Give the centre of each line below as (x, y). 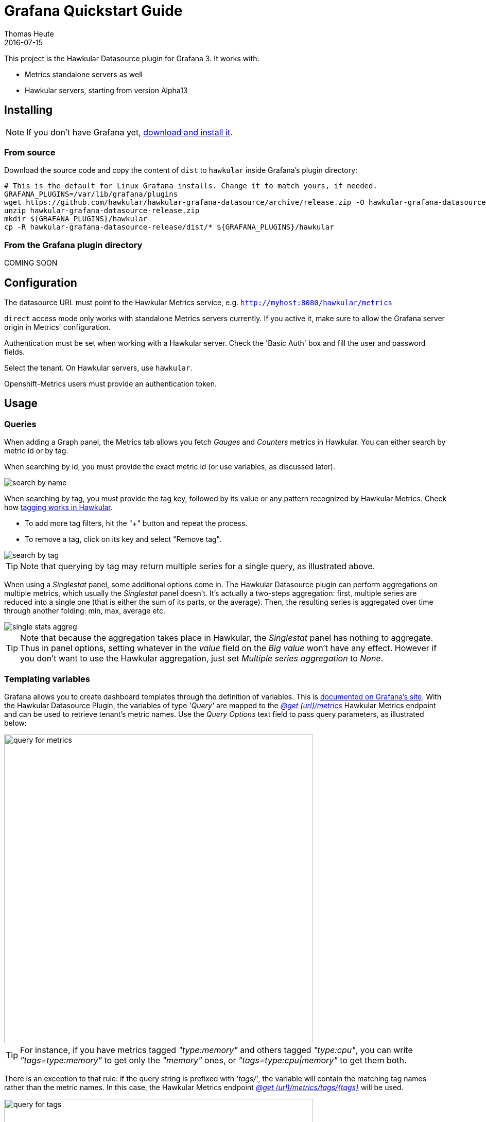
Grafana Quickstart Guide (93, 11)
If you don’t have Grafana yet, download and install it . (129, 132)
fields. (15, 352)
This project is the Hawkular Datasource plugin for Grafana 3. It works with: (132, 58)
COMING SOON (31, 263)
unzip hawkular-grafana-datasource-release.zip (102, 211)
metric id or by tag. (36, 451)
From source (30, 152)
